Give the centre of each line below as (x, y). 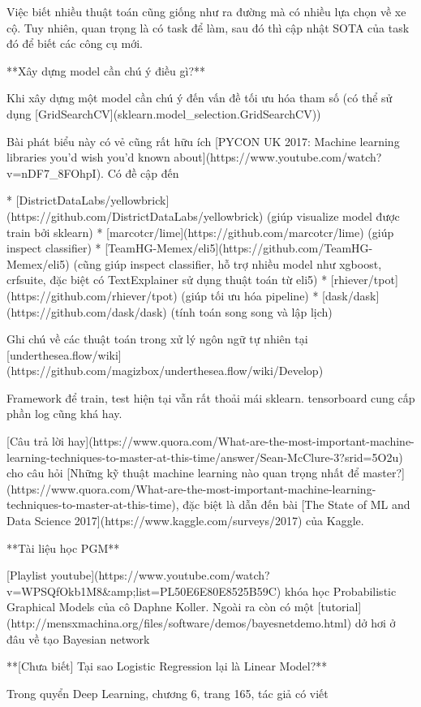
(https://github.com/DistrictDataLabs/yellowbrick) (135, 216)
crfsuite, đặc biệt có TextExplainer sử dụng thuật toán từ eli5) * (167, 280)
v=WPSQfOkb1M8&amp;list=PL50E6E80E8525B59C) (144, 591)
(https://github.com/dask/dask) (87, 311)
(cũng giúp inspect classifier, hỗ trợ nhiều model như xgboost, (228, 263)
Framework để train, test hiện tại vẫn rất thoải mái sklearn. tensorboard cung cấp (211, 397)
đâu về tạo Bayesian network (78, 638)
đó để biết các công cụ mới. (75, 43)
